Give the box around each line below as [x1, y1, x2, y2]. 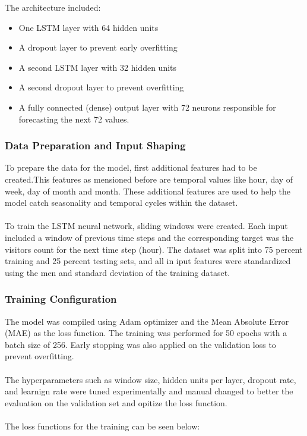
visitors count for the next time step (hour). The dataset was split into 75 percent [5, 243, 303, 255]
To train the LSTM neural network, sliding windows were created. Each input [5, 219, 288, 232]
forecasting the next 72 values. [18, 112, 129, 125]
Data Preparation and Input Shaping [5, 138, 186, 153]
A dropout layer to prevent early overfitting [18, 41, 178, 54]
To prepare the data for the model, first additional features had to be [5, 161, 257, 174]
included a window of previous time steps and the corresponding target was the [5, 231, 294, 243]
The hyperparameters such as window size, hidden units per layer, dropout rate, [5, 373, 296, 385]
